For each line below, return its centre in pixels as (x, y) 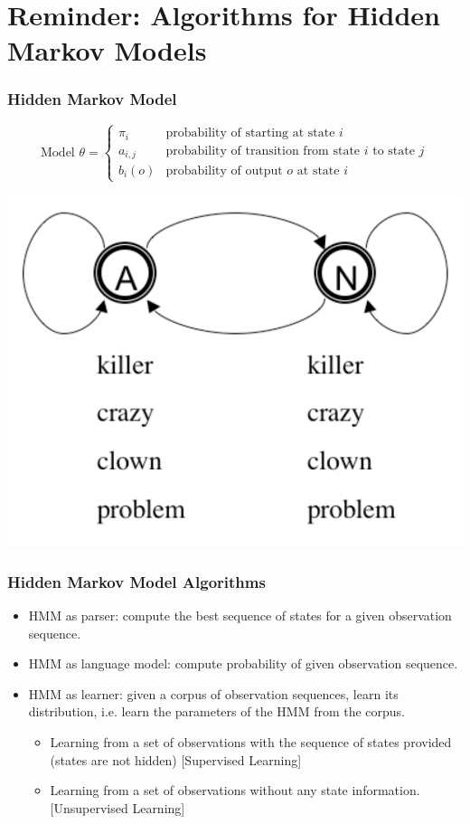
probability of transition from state (263, 151)
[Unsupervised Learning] (117, 807)
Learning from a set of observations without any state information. (235, 790)
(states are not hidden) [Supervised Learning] (176, 759)
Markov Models (107, 50)
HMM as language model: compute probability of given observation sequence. (243, 663)
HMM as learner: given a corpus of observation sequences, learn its (213, 693)
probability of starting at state (250, 133)
